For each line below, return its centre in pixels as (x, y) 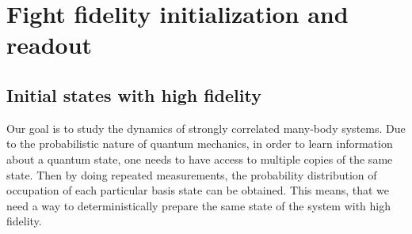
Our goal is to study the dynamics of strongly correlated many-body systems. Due (206, 128)
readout (50, 45)
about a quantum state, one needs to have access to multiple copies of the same (200, 159)
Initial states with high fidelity (134, 94)
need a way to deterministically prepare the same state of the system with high (199, 205)
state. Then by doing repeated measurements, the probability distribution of (192, 174)
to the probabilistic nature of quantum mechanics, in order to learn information (200, 143)
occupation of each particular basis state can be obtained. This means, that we (198, 190)
